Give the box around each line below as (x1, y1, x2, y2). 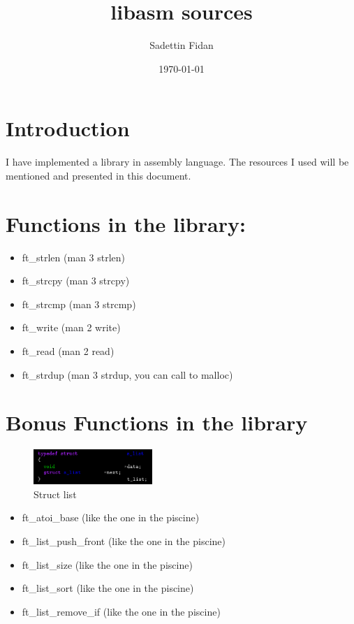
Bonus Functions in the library (6, 408, 308, 437)
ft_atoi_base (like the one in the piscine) (22, 510, 200, 525)
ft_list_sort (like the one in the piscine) (22, 581, 194, 595)
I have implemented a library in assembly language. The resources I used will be (6, 154, 349, 169)
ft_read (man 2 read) (22, 343, 115, 358)
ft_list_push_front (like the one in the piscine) (22, 533, 226, 548)
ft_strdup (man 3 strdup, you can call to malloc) (22, 367, 233, 382)
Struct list (34, 486, 77, 501)
